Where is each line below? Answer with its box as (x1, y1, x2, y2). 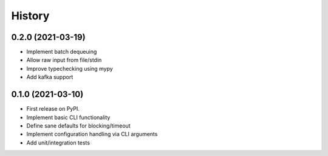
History (11, 9, 50, 22)
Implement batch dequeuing (26, 48, 97, 56)
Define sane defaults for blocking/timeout (26, 122, 131, 129)
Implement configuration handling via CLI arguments (26, 131, 158, 138)
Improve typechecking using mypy (26, 65, 114, 72)
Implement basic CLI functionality (26, 114, 111, 121)
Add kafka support (26, 73, 73, 81)
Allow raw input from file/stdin (26, 56, 102, 63)
